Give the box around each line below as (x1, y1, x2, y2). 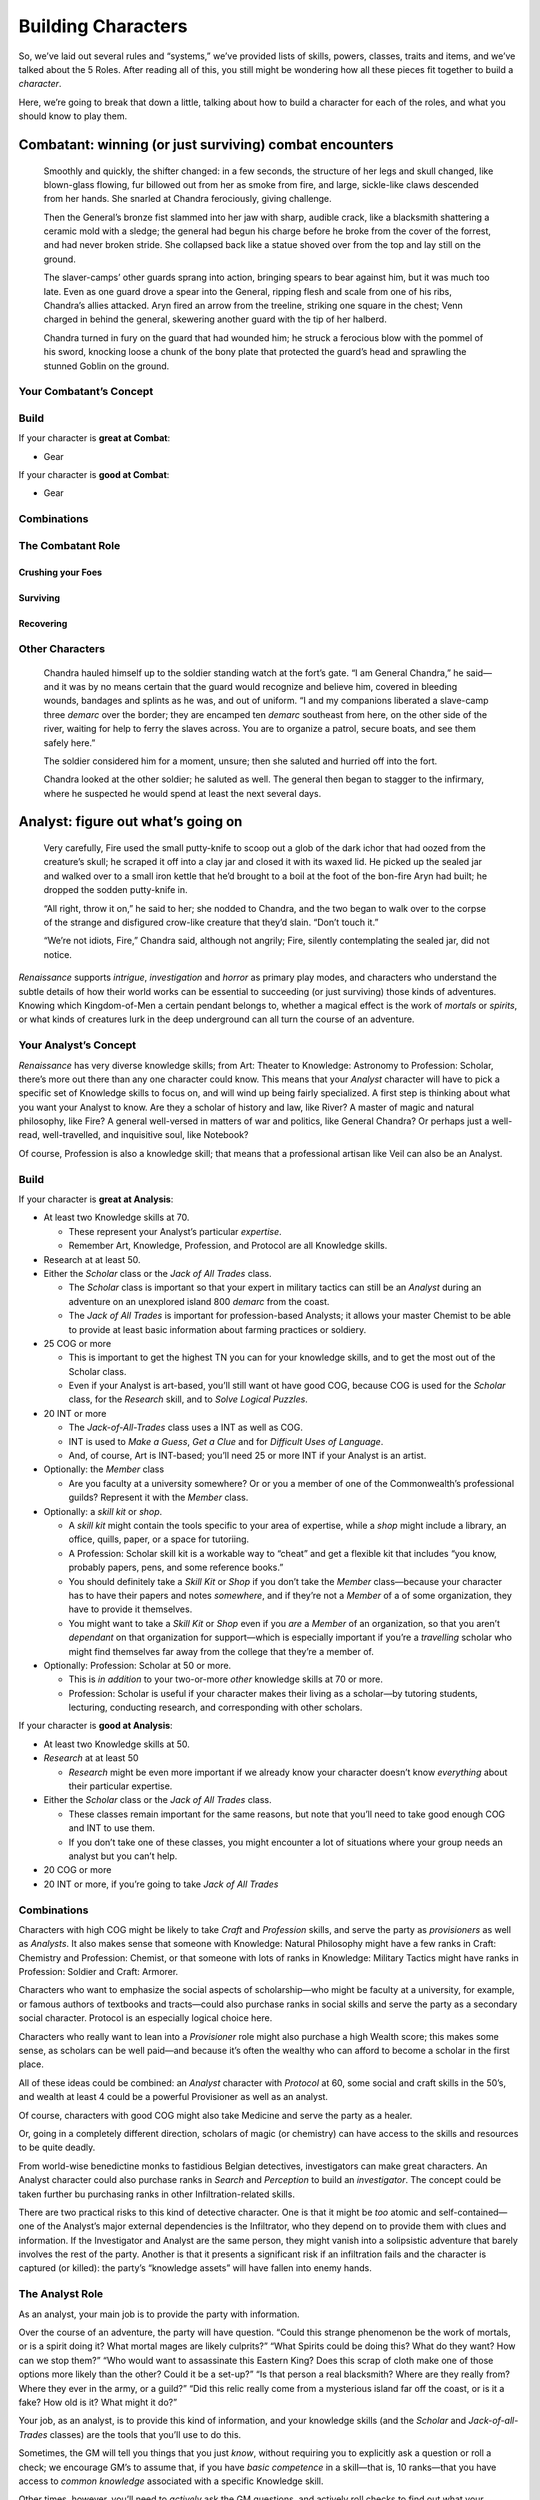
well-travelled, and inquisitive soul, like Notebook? (41, 1129, 249, 1141)
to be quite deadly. (18, 2141, 96, 2154)
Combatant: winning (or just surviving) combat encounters (18, 136, 394, 153)
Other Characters (18, 642, 105, 656)
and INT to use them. (68, 1822, 155, 1834)
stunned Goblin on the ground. (43, 360, 170, 372)
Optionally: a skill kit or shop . (43, 1505, 163, 1517)
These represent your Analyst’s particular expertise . (68, 1225, 282, 1237)
